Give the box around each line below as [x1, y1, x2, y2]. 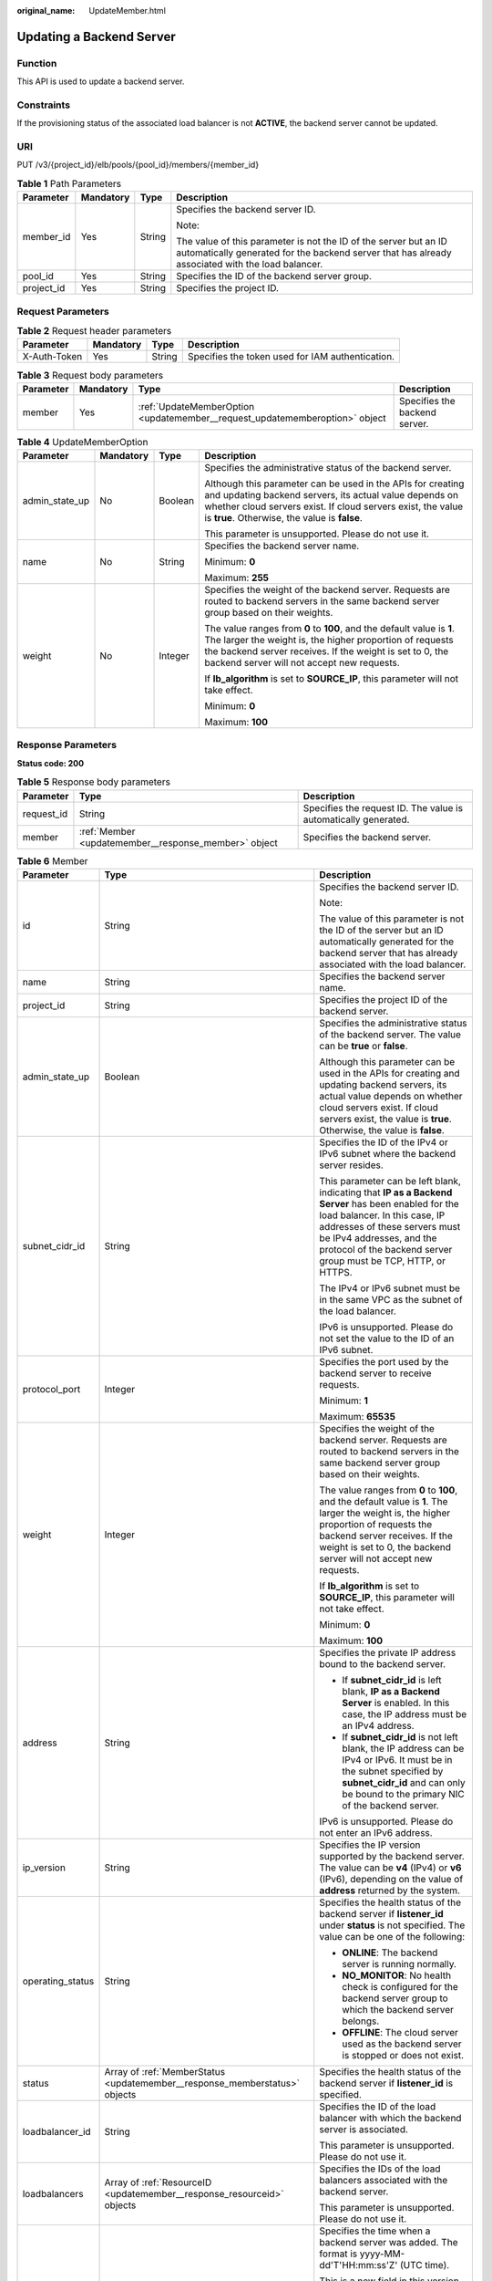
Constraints [16, 99, 71, 111]
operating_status [22, 1974, 95, 1987]
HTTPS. [319, 1265, 353, 1278]
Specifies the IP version [319, 1838, 421, 1851]
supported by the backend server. [319, 1849, 465, 1862]
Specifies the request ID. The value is [302, 801, 464, 814]
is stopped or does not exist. [342, 2048, 465, 2061]
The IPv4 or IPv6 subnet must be [319, 1282, 460, 1295]
